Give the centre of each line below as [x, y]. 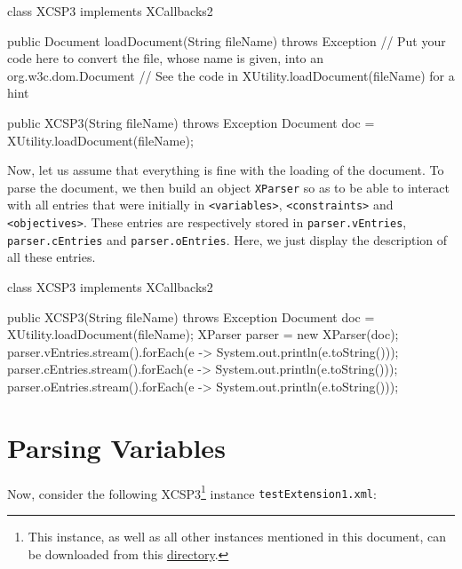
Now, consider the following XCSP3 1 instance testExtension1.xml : [192, 492]
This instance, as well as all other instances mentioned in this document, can [237, 536]
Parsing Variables [116, 447]
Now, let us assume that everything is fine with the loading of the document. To [226, 170]
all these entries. [52, 257]
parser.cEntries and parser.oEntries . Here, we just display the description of [227, 239]
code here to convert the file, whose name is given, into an [166, 58]
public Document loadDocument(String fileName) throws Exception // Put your [227, 40]
